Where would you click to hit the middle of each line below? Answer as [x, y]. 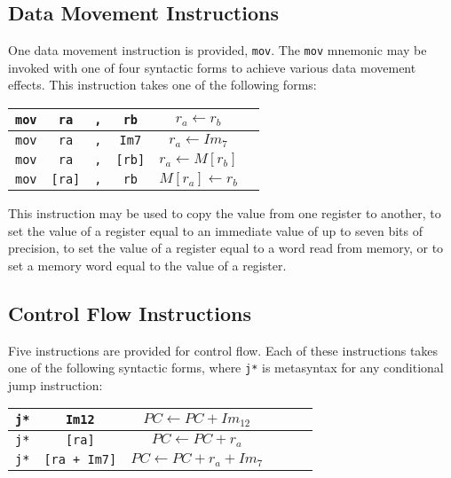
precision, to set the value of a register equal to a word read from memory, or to [226, 248]
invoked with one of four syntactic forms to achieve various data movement [212, 67]
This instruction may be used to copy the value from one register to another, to [225, 213]
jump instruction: [55, 384]
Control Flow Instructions [130, 313]
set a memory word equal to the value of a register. [147, 265]
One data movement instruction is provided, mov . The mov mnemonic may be [218, 50]
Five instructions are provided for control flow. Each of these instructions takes [223, 350]
